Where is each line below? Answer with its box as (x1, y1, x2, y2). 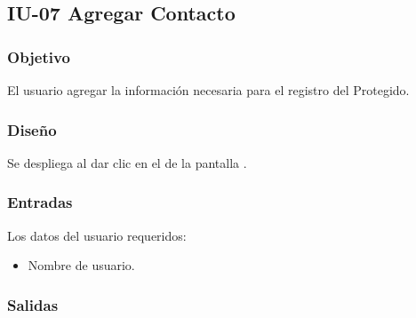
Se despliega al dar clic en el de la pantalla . (7, 153, 247, 171)
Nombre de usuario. (28, 256, 135, 274)
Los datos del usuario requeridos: (7, 226, 187, 244)
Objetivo (7, 45, 70, 68)
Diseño (7, 118, 57, 140)
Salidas (7, 293, 59, 315)
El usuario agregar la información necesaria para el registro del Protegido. (7, 81, 410, 99)
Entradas (7, 191, 73, 213)
